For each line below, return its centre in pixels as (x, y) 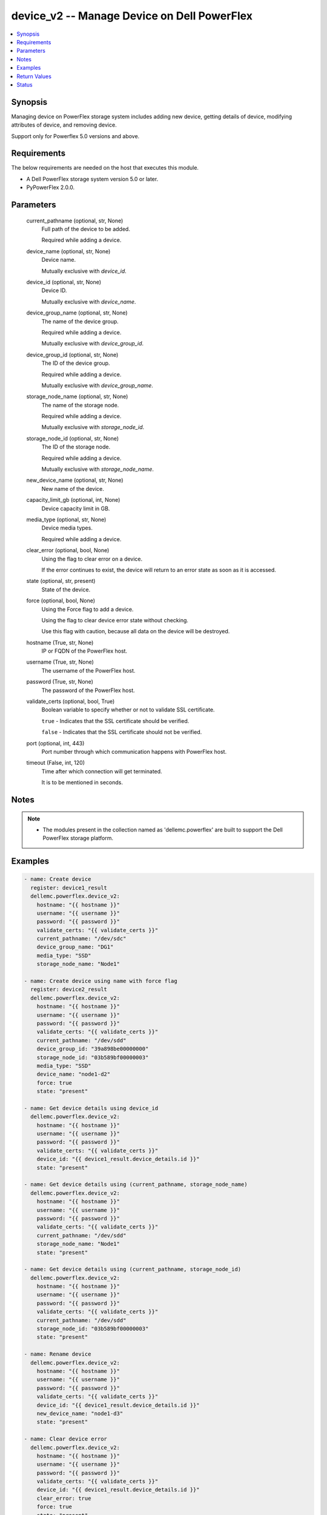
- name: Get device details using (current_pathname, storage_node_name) (136, 1184)
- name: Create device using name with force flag (101, 981)
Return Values (34, 76)
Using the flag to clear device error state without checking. (115, 620)
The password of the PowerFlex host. (88, 690)
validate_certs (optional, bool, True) (71, 701)
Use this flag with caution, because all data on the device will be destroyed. (136, 631)
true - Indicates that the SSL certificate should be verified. (115, 721)
